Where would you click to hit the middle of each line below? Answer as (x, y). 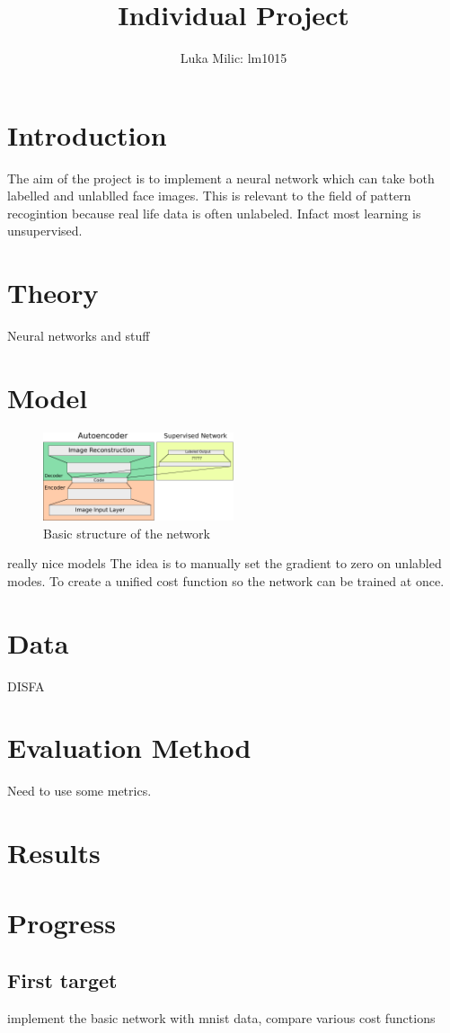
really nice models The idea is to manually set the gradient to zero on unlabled (225, 563)
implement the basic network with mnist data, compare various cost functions (221, 1017)
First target (62, 980)
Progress (62, 923)
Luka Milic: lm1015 (234, 58)
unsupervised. (45, 231)
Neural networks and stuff (79, 336)
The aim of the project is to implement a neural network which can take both (221, 178)
